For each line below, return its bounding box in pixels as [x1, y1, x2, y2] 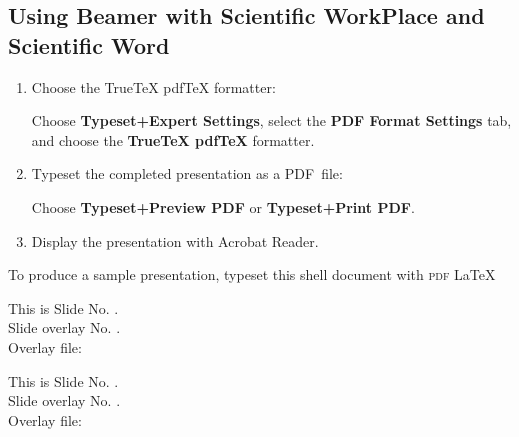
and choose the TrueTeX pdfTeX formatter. [31, 129, 315, 150]
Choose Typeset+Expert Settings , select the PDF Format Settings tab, [31, 110, 512, 131]
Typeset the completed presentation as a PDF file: [31, 163, 343, 184]
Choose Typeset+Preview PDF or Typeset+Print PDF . [31, 196, 415, 217]
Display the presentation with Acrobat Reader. [31, 230, 319, 251]
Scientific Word [8, 29, 170, 60]
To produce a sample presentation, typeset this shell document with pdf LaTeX [8, 264, 496, 285]
